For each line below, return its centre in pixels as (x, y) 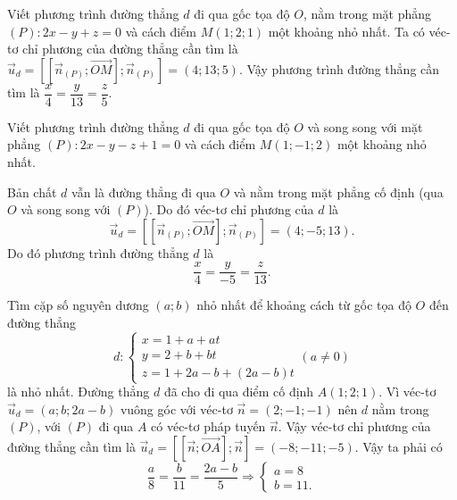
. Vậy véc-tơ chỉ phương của (354, 426)
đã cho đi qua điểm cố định (239, 392)
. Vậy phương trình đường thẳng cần (339, 68)
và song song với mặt (365, 126)
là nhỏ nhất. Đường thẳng (79, 392)
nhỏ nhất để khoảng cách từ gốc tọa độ (304, 305)
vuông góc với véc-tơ (176, 408)
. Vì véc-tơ (407, 392)
